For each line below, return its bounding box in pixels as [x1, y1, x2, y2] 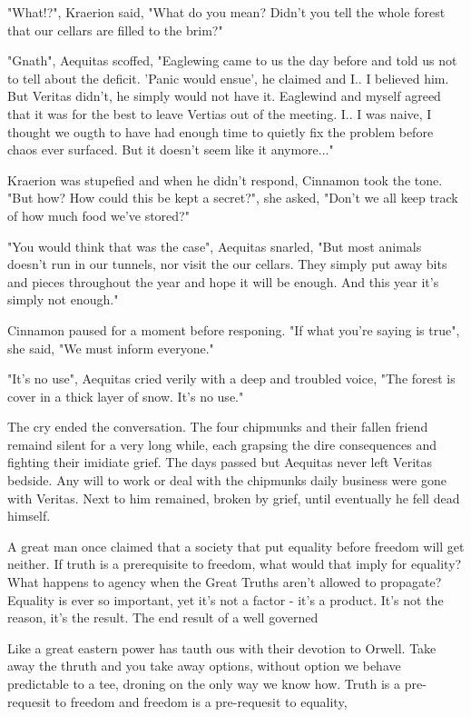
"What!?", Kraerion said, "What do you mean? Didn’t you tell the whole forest [7, 3, 446, 21]
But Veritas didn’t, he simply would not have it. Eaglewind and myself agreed [7, 86, 441, 105]
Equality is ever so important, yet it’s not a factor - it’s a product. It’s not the [7, 590, 444, 609]
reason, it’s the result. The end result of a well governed [7, 608, 319, 627]
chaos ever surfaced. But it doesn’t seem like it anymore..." [7, 140, 334, 159]
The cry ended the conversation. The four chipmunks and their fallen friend [7, 417, 428, 436]
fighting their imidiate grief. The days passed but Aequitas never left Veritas [7, 453, 432, 472]
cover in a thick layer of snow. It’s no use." [7, 386, 244, 405]
